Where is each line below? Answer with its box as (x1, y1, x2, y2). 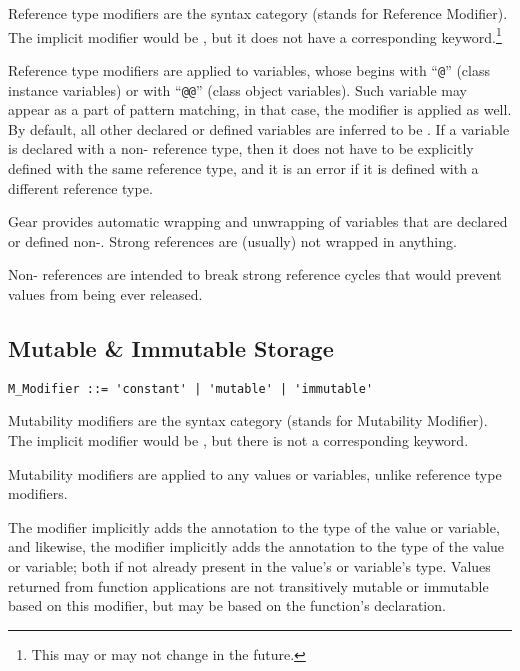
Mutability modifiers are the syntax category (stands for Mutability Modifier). (8, 410, 488, 431)
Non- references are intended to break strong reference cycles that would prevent (8, 264, 502, 285)
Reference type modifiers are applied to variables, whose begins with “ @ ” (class (8, 59, 490, 80)
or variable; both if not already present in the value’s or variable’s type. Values (8, 555, 491, 576)
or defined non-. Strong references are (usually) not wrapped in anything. (8, 230, 457, 251)
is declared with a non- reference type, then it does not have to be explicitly (8, 138, 474, 159)
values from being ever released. (8, 283, 203, 304)
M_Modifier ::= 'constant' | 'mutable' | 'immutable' (8, 381, 374, 396)
